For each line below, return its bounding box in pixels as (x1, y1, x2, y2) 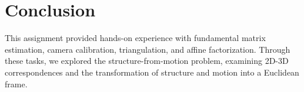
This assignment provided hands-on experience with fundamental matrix (5, 32, 266, 44)
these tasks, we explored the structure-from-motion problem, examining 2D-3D (5, 54, 289, 67)
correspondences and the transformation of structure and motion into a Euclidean (5, 66, 299, 78)
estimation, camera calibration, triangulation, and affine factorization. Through (5, 43, 290, 55)
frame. (5, 77, 28, 90)
